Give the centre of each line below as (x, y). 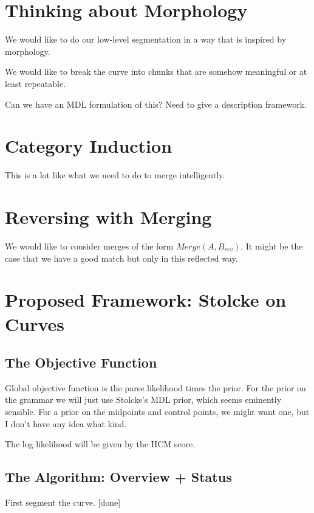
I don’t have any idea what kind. (66, 423)
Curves (35, 323)
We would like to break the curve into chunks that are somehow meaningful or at (156, 72)
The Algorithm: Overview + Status (118, 477)
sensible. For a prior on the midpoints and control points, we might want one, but (157, 412)
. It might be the (272, 246)
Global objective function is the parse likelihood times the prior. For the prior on (155, 387)
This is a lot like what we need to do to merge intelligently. (115, 175)
